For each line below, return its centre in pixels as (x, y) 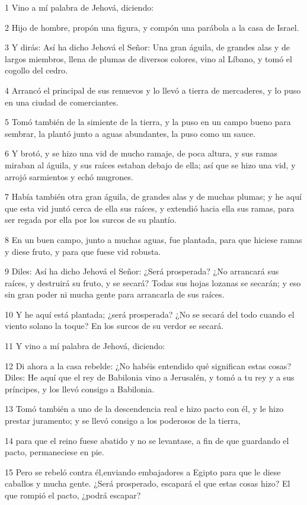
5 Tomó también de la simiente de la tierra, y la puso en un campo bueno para (148, 122)
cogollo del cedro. (36, 70)
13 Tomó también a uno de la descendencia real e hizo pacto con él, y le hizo (144, 409)
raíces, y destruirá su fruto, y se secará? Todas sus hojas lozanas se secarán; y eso (153, 282)
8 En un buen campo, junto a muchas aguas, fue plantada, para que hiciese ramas (153, 239)
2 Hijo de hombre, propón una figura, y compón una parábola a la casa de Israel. (152, 27)
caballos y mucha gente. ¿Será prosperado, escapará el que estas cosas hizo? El (148, 483)
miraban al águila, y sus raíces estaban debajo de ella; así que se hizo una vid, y (150, 164)
